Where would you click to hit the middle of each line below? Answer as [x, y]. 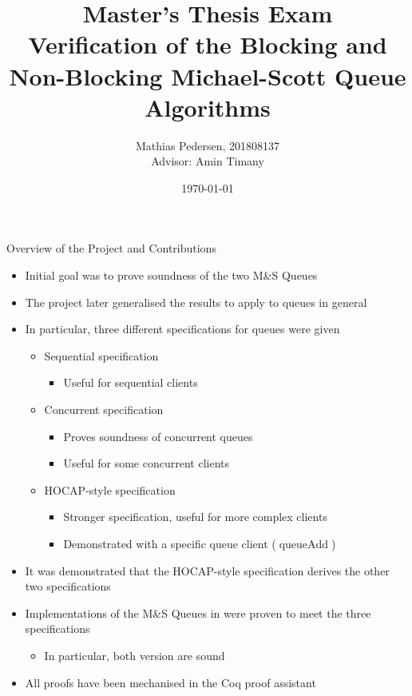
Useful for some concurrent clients [146, 463]
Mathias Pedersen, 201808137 [208, 145]
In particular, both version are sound [135, 655]
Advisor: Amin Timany [208, 161]
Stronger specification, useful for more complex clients [195, 517]
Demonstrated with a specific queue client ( [170, 543]
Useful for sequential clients [131, 382]
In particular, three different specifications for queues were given [182, 329]
